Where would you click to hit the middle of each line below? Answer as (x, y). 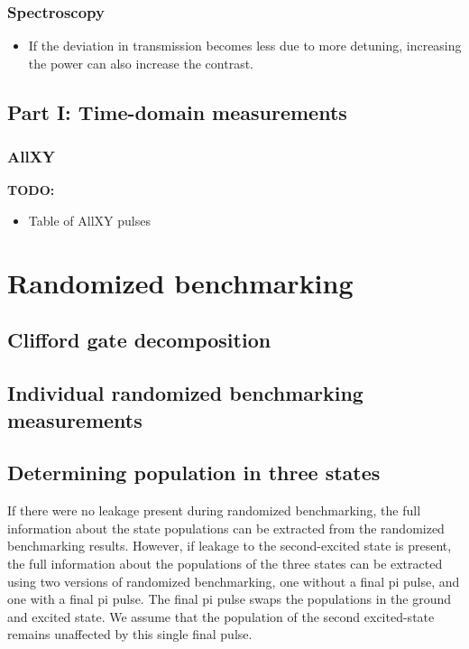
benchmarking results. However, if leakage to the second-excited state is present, (230, 546)
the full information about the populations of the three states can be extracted (225, 563)
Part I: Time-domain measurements (177, 111)
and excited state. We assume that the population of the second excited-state (221, 616)
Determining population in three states (194, 473)
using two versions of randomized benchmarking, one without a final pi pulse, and (234, 581)
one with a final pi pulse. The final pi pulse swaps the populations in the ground (230, 599)
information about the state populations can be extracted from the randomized (226, 528)
